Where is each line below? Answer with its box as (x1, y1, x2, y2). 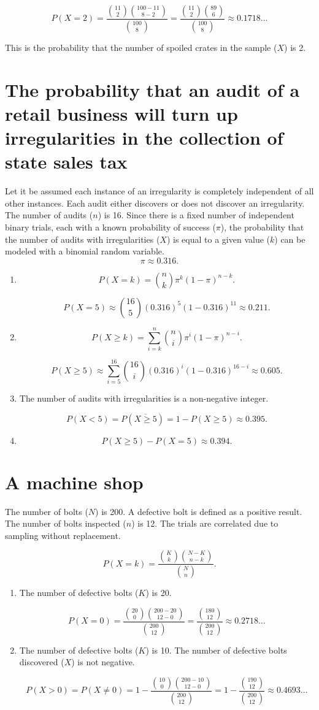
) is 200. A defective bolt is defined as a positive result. (95, 505, 302, 517)
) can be (274, 232, 306, 245)
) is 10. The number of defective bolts (145, 643, 287, 656)
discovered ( (19, 655, 64, 668)
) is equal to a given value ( (166, 232, 270, 245)
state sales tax (5, 149, 128, 174)
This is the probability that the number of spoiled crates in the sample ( (5, 40, 277, 53)
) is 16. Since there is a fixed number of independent (98, 208, 294, 221)
